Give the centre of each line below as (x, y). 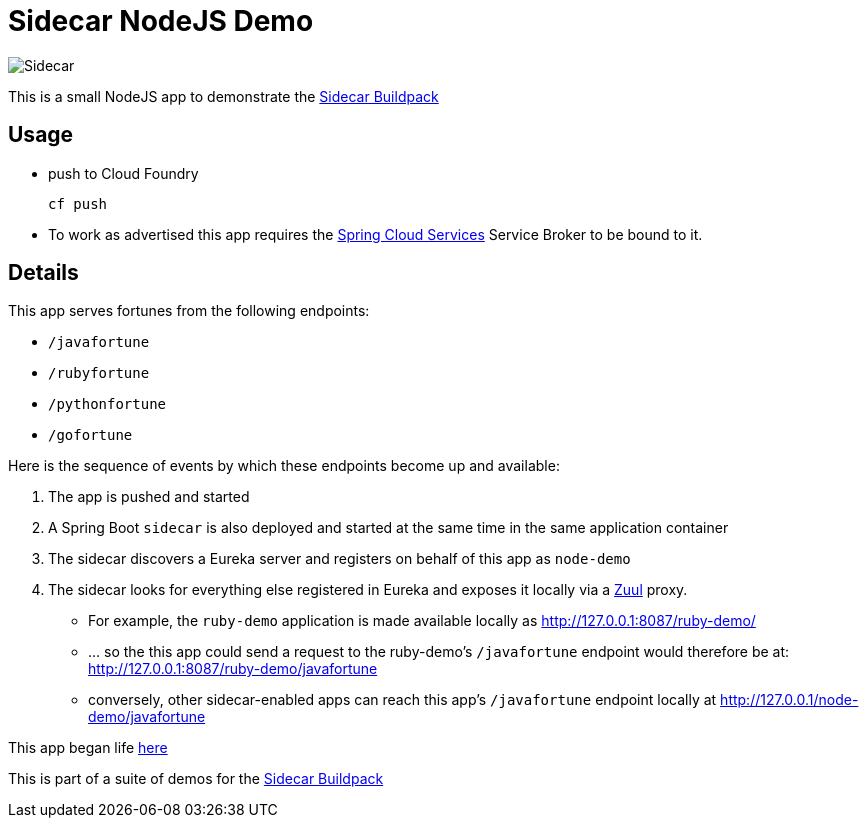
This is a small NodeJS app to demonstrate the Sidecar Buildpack (223, 96)
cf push (78, 203)
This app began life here (88, 748)
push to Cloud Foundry (123, 173)
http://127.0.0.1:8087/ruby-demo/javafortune (233, 669)
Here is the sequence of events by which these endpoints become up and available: (284, 466)
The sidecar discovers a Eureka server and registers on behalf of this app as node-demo (339, 559)
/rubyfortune (99, 373)
